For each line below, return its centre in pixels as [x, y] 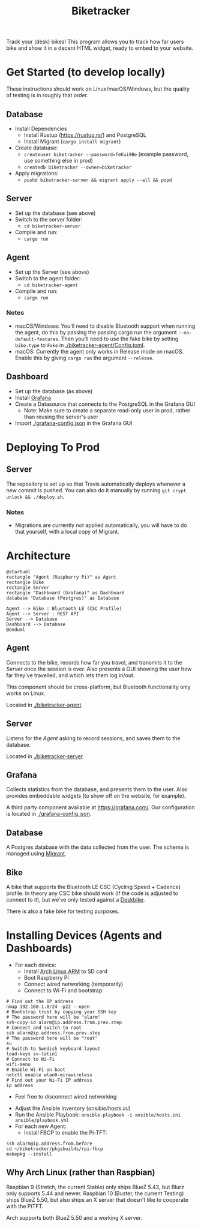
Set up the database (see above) [55, 213]
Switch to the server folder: [49, 219]
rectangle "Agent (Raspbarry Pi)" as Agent [61, 577]
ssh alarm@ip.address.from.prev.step [53, 1033]
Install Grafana [33, 397]
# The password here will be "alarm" [53, 1017]
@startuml [19, 571]
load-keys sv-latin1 [32, 1054]
